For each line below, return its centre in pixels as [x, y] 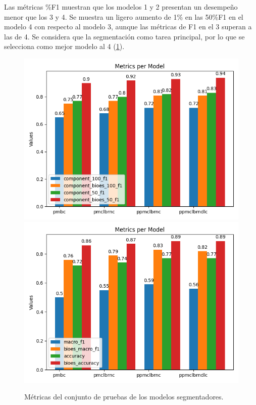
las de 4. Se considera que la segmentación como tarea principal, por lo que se [124, 36]
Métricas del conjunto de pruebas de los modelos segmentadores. [124, 397]
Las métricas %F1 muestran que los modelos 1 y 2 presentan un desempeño [121, 7]
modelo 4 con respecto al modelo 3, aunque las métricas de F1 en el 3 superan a [128, 27]
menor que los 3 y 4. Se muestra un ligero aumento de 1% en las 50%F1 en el [124, 16]
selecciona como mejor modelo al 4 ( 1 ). [64, 46]
